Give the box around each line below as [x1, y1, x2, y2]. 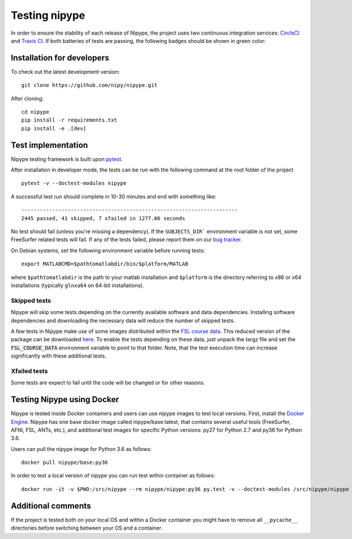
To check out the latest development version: [11, 68, 120, 75]
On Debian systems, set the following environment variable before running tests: [11, 247, 205, 254]
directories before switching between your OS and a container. [11, 524, 163, 531]
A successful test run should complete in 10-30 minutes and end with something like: [11, 193, 216, 200]
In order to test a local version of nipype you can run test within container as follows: [11, 472, 215, 479]
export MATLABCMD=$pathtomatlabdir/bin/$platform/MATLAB [21, 261, 189, 267]
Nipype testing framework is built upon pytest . [11, 156, 123, 163]
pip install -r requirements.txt [21, 117, 117, 123]
